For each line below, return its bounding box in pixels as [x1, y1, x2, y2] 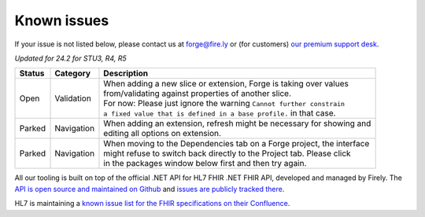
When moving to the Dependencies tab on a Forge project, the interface [103, 138, 370, 149]
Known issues [14, 12, 109, 29]
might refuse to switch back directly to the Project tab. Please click [103, 148, 351, 159]
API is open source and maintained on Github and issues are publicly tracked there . [14, 184, 285, 193]
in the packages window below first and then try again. [103, 158, 307, 169]
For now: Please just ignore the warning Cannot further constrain [103, 98, 346, 109]
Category [54, 68, 91, 79]
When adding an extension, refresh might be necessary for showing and [103, 118, 371, 129]
